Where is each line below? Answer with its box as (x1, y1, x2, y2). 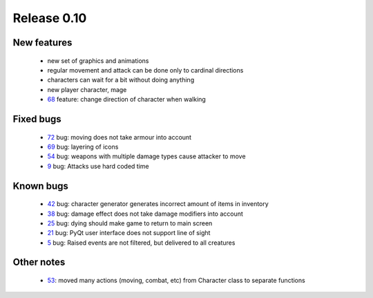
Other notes (12, 257, 66, 268)
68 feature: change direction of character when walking (47, 95, 207, 104)
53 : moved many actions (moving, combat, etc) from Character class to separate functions (47, 277, 305, 285)
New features (12, 37, 73, 48)
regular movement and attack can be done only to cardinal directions (47, 66, 244, 74)
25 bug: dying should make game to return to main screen (47, 218, 213, 227)
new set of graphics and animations (47, 56, 149, 65)
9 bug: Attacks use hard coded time (47, 162, 150, 170)
